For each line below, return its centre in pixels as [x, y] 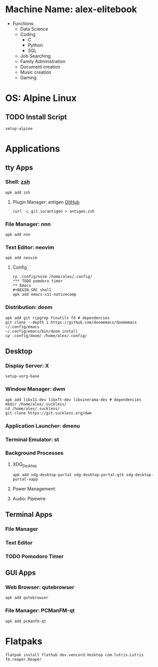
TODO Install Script [36, 117]
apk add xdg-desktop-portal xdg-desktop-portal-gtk [68, 475]
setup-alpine [19, 128]
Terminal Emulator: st [32, 439]
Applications [33, 149]
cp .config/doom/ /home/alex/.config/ [46, 336]
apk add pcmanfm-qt [26, 621]
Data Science [34, 29]
